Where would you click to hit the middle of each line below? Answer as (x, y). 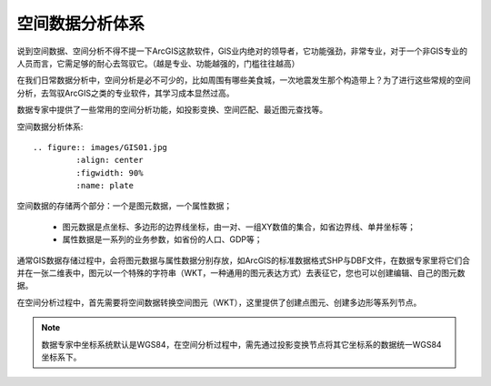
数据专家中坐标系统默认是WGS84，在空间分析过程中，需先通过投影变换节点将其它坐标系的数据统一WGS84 (241, 344)
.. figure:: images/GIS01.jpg (100, 147)
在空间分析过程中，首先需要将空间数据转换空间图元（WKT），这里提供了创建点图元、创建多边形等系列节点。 (219, 302)
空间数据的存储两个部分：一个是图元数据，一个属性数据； (124, 206)
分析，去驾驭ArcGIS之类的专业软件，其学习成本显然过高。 (125, 93)
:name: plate (105, 186)
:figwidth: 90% (110, 173)
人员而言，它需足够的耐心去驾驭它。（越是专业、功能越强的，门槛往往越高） (158, 63)
